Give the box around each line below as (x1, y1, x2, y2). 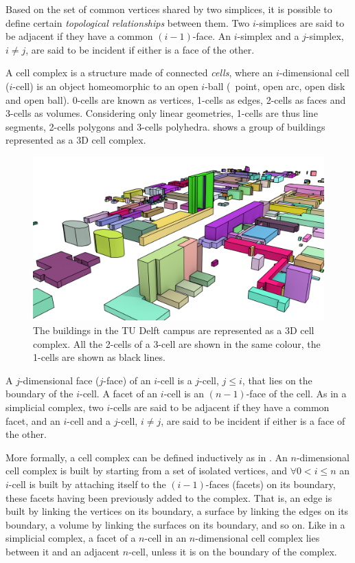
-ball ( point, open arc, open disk (205, 78, 345, 93)
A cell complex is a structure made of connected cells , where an (5, 65, 273, 80)
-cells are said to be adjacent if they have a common (110, 400, 330, 414)
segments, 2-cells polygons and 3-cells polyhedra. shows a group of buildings (5, 119, 325, 133)
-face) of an (103, 373, 151, 387)
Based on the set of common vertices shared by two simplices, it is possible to (5, 2, 332, 16)
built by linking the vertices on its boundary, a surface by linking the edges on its (5, 504, 349, 518)
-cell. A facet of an (79, 386, 158, 401)
